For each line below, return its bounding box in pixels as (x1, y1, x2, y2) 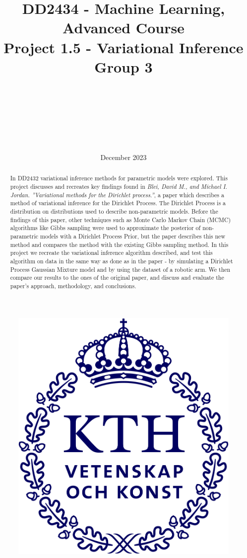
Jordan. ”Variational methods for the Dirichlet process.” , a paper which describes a (10, 190, 224, 199)
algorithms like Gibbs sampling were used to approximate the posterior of (10, 224, 201, 232)
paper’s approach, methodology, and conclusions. (10, 281, 136, 290)
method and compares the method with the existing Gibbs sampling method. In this (10, 240, 229, 248)
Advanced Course (62, 17, 185, 38)
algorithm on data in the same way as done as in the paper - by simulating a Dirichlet (10, 257, 233, 265)
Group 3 (94, 56, 153, 77)
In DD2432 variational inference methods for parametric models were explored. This (10, 174, 228, 182)
